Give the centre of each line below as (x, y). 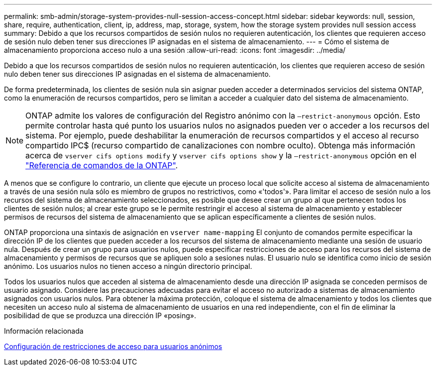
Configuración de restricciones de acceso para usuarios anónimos (113, 346)
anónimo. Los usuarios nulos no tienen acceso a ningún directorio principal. (128, 266)
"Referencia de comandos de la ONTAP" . (102, 165)
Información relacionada (44, 331)
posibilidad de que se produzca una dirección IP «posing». (100, 315)
